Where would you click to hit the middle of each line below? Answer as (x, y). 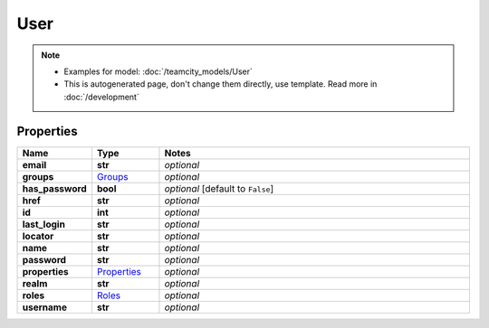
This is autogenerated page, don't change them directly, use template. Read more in (221, 84)
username (45, 307)
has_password (54, 188)
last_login (43, 224)
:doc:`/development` (101, 97)
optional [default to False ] (219, 188)
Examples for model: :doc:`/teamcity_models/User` (158, 71)
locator (38, 236)
